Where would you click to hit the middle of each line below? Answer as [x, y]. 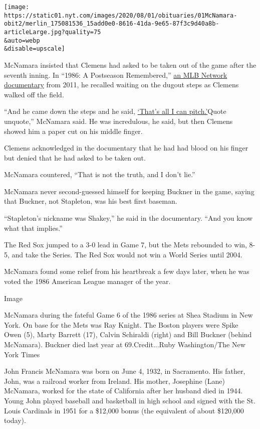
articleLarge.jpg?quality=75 [53, 32]
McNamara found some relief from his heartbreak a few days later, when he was [127, 271]
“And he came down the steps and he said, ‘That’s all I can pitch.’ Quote [115, 111]
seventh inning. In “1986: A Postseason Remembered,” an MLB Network [116, 75]
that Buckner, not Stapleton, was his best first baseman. [91, 201]
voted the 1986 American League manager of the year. [87, 281]
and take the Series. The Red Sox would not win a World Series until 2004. [127, 254]
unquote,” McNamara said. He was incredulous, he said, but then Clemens [118, 121]
